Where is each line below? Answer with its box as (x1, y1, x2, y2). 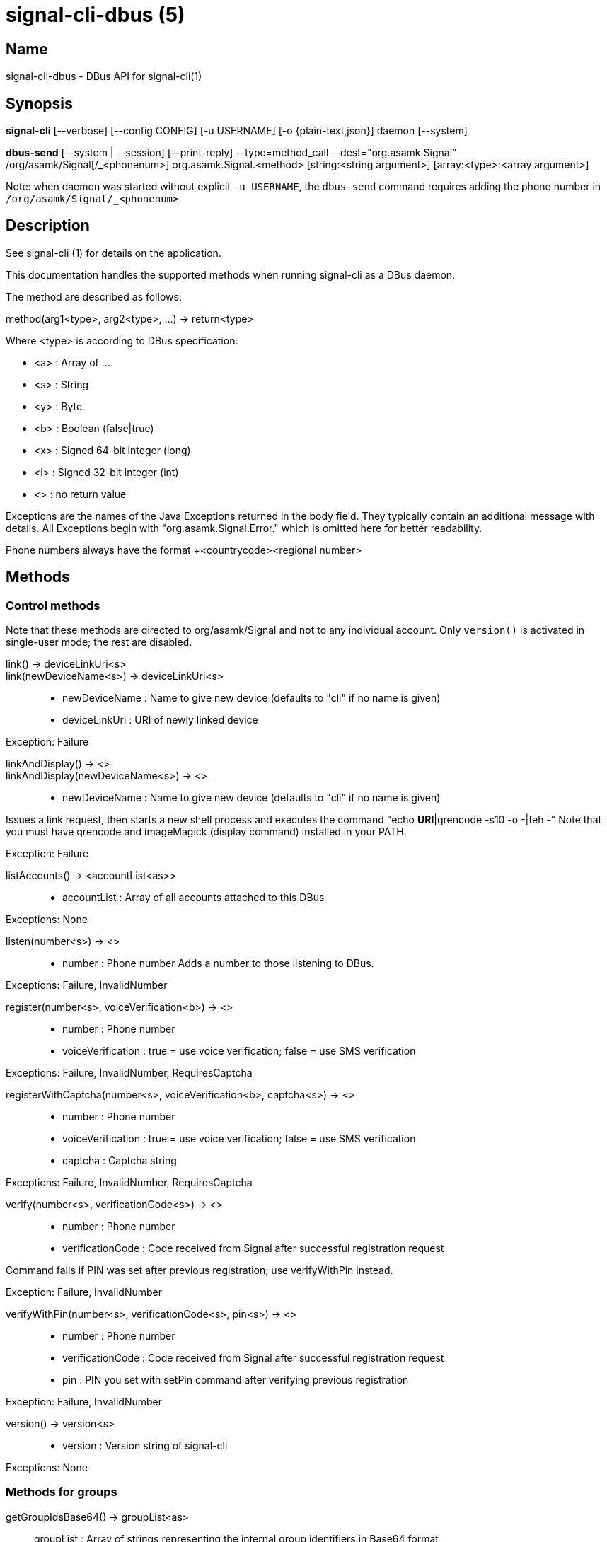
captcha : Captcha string (62, 1154, 177, 1167)
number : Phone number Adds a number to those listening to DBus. (62, 957, 374, 970)
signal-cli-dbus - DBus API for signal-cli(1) (6, 70, 202, 83)
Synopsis (6, 94, 73, 112)
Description (6, 216, 90, 235)
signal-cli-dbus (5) (6, 3, 185, 27)
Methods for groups (6, 1485, 117, 1500)
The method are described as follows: (6, 290, 182, 303)
